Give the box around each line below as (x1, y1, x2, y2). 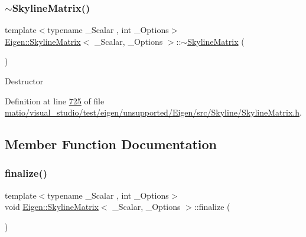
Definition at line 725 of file (5, 94, 105, 107)
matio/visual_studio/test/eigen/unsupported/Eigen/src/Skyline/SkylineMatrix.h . (5, 106, 302, 119)
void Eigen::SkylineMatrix (5, 200, 99, 213)
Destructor (5, 75, 44, 87)
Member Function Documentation (5, 135, 217, 153)
